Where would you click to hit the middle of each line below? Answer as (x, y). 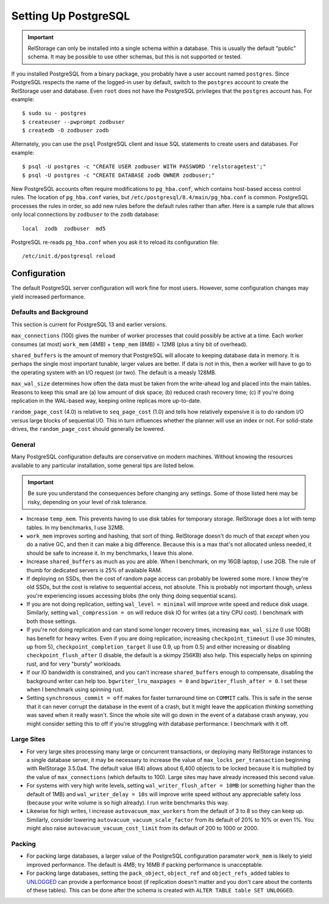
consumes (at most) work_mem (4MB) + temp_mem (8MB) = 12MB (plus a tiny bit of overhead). (129, 344)
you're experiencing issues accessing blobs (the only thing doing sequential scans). (132, 596)
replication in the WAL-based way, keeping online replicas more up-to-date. (106, 400)
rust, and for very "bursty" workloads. (74, 664)
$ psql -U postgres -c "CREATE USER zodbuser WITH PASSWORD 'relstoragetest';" (144, 167)
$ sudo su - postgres (54, 113)
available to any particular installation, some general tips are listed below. (103, 465)
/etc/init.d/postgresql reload (69, 256)
